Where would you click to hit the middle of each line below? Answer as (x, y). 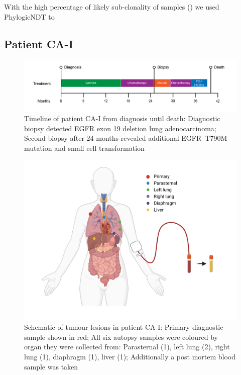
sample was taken (51, 366)
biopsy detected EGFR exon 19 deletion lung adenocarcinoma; (120, 128)
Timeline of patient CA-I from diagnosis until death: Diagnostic (122, 118)
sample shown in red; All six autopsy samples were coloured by (121, 337)
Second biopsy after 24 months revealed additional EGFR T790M (126, 138)
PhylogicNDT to (29, 16)
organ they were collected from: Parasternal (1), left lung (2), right (127, 347)
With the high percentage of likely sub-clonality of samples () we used (112, 7)
